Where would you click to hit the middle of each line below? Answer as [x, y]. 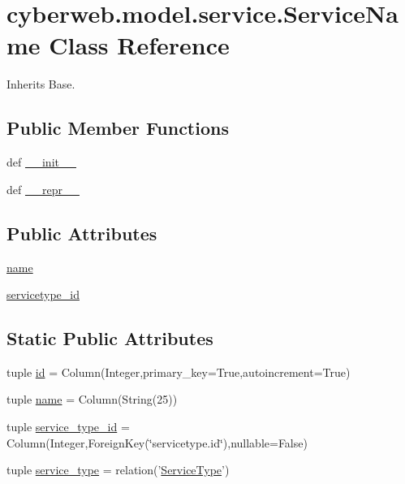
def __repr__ [43, 189]
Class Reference [139, 45]
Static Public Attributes [110, 338]
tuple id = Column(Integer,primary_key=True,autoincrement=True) [179, 372]
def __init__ [41, 162]
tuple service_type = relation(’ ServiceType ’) [118, 470]
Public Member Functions [118, 128]
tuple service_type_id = [68, 427]
